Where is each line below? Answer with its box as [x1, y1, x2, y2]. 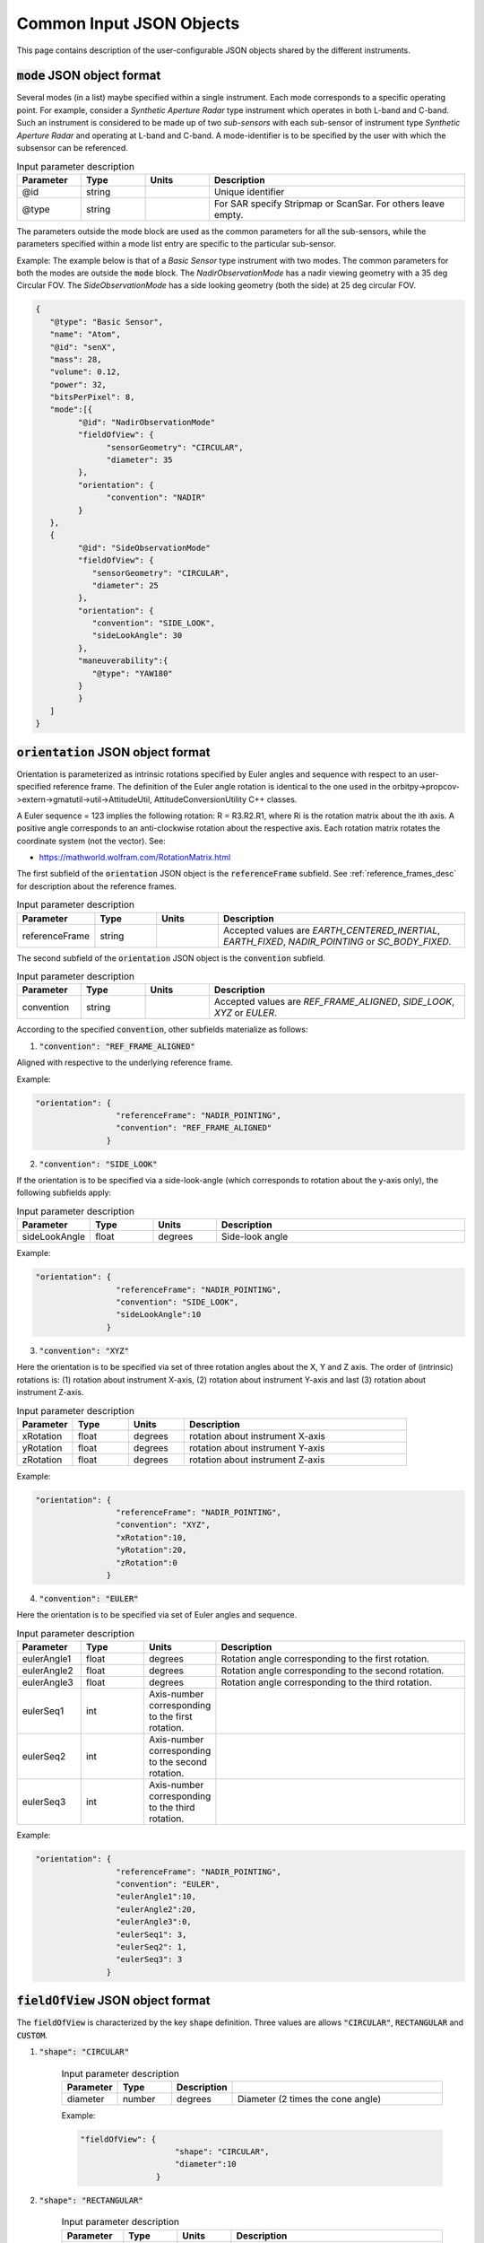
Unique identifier [213, 185, 285, 197]
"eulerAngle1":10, [115, 1891, 197, 1902]
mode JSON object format [16, 68, 161, 83]
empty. [213, 208, 244, 221]
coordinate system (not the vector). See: [16, 835, 166, 846]
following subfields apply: [16, 1187, 112, 1198]
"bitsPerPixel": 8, [49, 392, 135, 403]
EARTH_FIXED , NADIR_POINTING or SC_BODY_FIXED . [222, 935, 452, 947]
